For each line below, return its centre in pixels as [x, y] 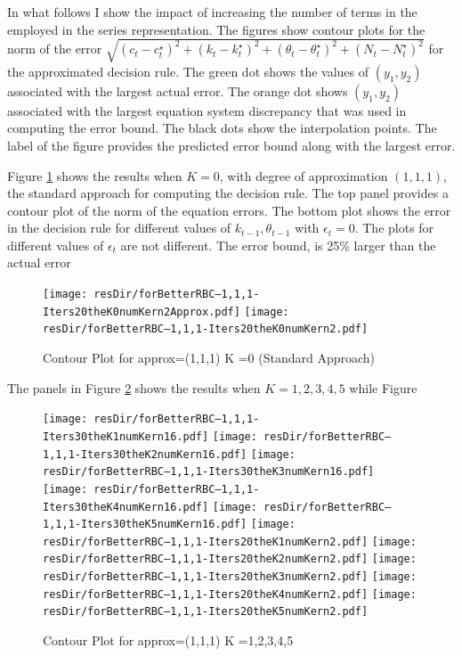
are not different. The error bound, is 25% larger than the [278, 245]
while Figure [383, 387]
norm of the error [55, 49]
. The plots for [394, 228]
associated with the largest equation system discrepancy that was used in [207, 110]
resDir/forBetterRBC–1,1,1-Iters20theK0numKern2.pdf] [206, 329]
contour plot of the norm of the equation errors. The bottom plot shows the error [229, 210]
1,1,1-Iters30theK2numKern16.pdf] [145, 454]
